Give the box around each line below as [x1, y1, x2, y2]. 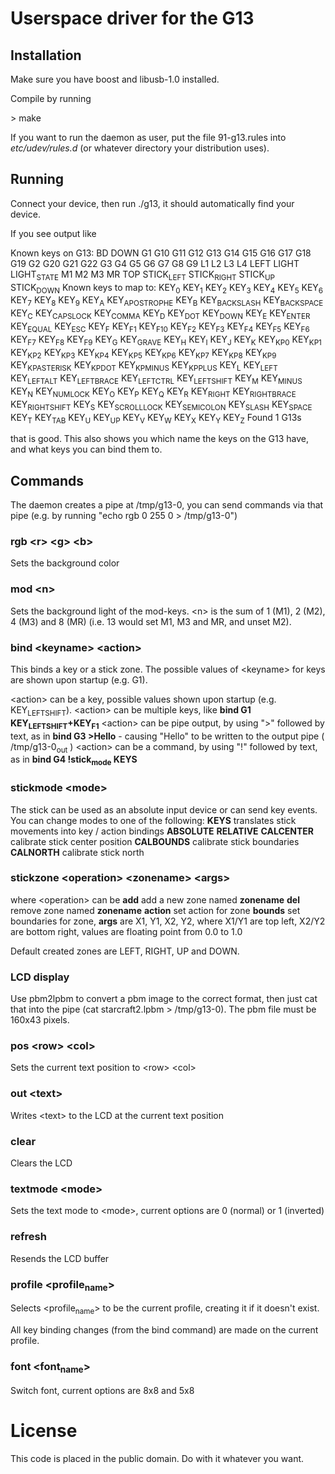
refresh [10, 1230, 47, 1244]
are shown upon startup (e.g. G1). [10, 674, 148, 686]
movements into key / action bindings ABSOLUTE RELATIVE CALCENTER [10, 825, 315, 837]
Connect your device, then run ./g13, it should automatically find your [10, 197, 295, 209]
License [10, 1419, 78, 1442]
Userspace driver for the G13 [10, 7, 255, 30]
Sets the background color [10, 557, 120, 569]
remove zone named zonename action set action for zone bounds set [10, 904, 301, 916]
